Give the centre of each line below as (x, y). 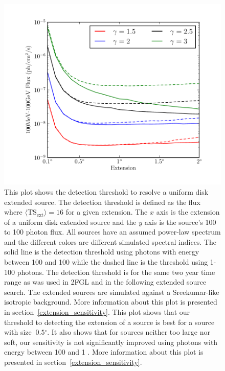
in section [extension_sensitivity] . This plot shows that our (97, 312)
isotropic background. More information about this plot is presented (111, 302)
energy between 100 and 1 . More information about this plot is (104, 352)
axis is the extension (188, 212)
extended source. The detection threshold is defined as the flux (102, 202)
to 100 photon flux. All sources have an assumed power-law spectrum (112, 232)
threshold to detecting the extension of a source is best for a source (109, 322)
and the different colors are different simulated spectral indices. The (110, 241)
